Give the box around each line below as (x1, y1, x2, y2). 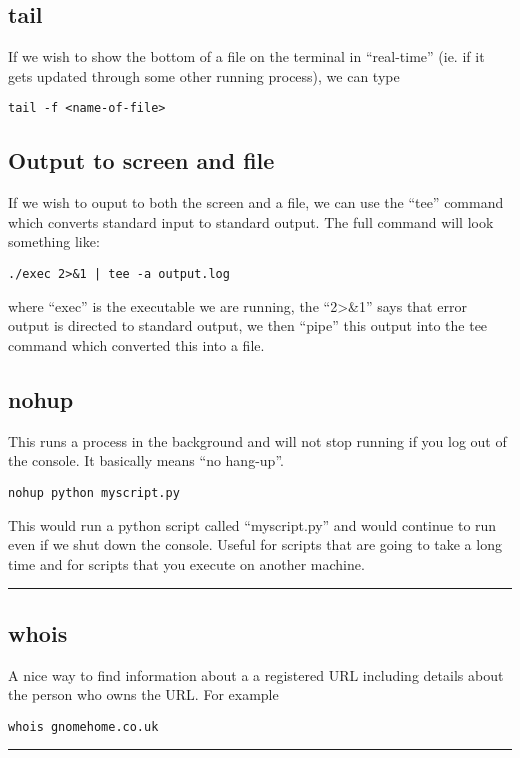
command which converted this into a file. (8, 334, 265, 355)
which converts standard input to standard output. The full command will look (8, 211, 494, 232)
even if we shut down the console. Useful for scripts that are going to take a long (8, 534, 502, 555)
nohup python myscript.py (8, 485, 180, 500)
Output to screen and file (8, 145, 275, 176)
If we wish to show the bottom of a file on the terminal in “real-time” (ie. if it (8, 46, 485, 67)
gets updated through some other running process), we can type (8, 65, 400, 86)
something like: (8, 231, 100, 252)
